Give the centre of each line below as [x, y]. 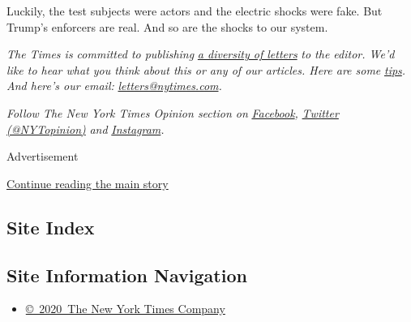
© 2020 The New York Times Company [125, 309]
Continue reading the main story [88, 183]
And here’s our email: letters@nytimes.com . [114, 86]
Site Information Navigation [127, 275]
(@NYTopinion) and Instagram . [86, 129]
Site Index [51, 227]
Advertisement [43, 156]
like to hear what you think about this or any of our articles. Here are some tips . [206, 69]
